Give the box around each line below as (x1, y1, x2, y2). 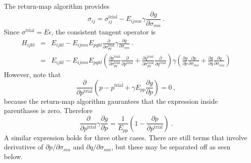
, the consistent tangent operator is (51, 27, 156, 37)
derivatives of (4, 142, 44, 152)
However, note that (4, 69, 61, 79)
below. (4, 151, 23, 161)
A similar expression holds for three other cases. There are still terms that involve (4, 132, 247, 142)
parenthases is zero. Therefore (4, 105, 93, 115)
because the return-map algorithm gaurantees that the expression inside (4, 96, 218, 106)
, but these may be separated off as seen (111, 142, 231, 152)
